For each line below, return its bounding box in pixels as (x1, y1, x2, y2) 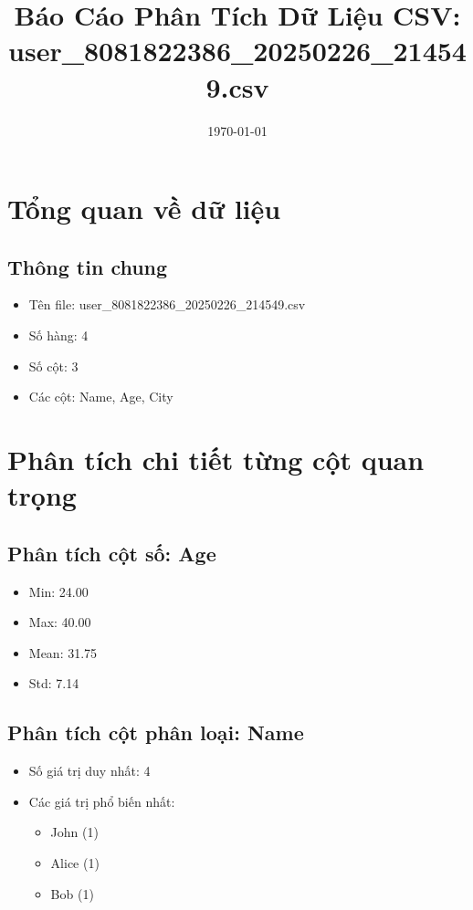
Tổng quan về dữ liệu (7, 190, 281, 227)
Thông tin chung (7, 252, 168, 280)
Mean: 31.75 (28, 643, 98, 662)
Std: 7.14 (28, 674, 79, 693)
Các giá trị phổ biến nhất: (28, 791, 175, 811)
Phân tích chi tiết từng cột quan (7, 441, 425, 478)
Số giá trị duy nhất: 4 (28, 761, 151, 780)
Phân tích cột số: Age (7, 539, 216, 567)
